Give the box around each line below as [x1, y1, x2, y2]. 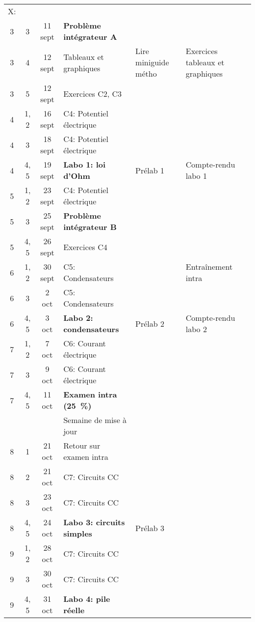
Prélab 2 [135, 317, 165, 329]
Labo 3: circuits [63, 516, 125, 528]
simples [63, 528, 92, 539]
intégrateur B [63, 221, 117, 232]
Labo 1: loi [63, 159, 106, 170]
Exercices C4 [63, 241, 107, 253]
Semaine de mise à [63, 414, 127, 425]
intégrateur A [63, 31, 117, 42]
